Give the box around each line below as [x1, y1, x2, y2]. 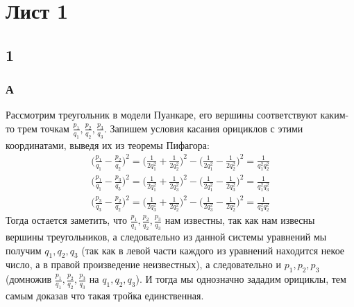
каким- [320, 107, 349, 122]
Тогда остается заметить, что [6, 213, 127, 227]
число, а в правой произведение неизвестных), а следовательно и [6, 257, 281, 272]
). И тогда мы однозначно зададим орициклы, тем [135, 272, 346, 286]
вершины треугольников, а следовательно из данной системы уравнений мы [6, 229, 327, 243]
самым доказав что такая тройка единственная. [6, 288, 204, 302]
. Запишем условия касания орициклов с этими [103, 121, 303, 135]
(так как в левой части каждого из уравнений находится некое [81, 243, 345, 257]
